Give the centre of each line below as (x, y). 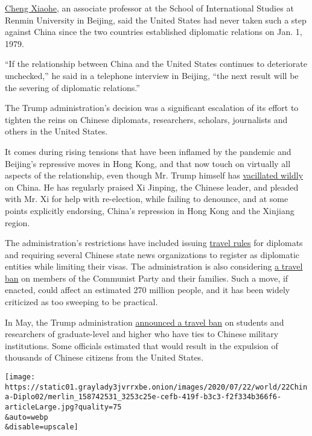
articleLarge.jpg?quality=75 (63, 407)
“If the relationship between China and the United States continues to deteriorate (156, 64)
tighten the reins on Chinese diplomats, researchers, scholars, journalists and (146, 119)
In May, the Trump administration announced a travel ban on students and (145, 322)
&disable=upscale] (42, 427)
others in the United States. (56, 131)
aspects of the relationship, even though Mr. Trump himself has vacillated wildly (154, 175)
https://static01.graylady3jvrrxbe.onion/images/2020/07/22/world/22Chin (156, 387)
